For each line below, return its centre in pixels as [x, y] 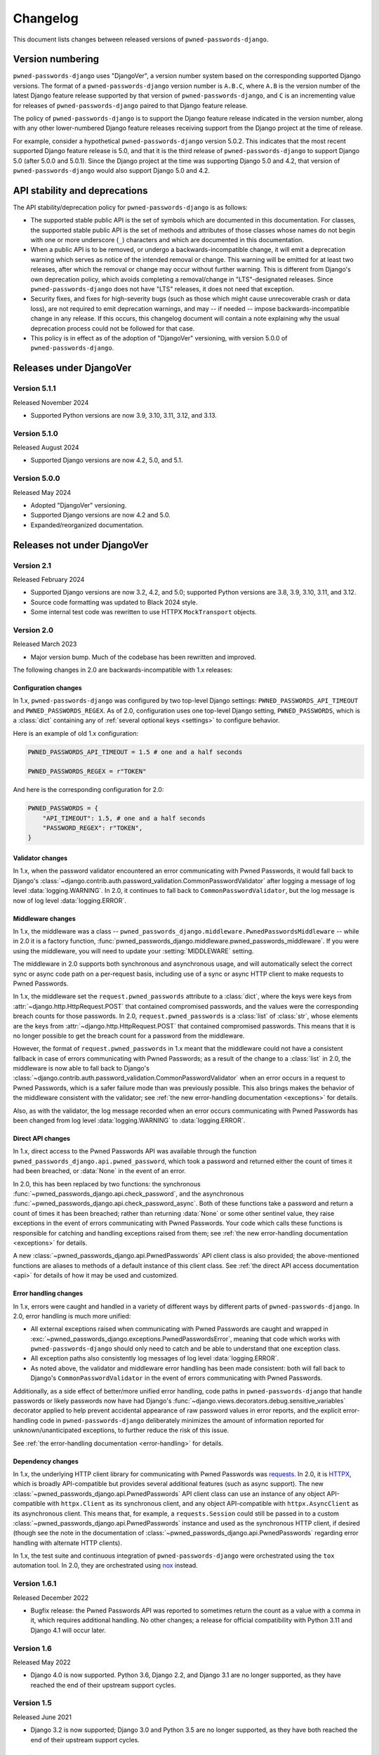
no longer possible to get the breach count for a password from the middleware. [129, 1035]
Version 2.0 [33, 630]
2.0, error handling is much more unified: [72, 1316]
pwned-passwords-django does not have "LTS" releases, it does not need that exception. [162, 289]
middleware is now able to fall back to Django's [81, 1068]
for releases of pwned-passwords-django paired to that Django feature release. [131, 105]
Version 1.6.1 [35, 1584]
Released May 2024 [42, 492]
